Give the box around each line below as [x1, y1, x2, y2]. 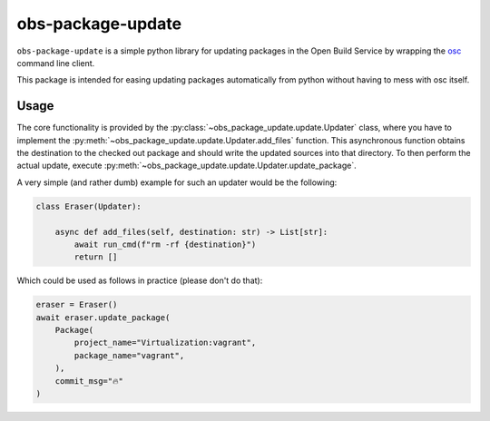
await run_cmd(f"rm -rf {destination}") [73, 239, 257, 250]
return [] [73, 252, 118, 262]
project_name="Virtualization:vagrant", [73, 338, 257, 348]
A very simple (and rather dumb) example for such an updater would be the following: [16, 177, 338, 188]
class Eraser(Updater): [35, 201, 142, 211]
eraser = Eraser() [35, 299, 118, 310]
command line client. [16, 57, 95, 68]
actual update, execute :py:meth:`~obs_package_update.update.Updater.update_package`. [16, 160, 358, 171]
